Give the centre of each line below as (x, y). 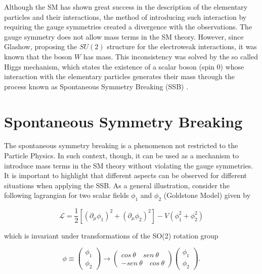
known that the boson (38, 56)
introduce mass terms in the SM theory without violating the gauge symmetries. (129, 165)
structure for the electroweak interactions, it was (182, 46)
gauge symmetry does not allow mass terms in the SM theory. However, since (124, 36)
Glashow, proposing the (41, 46)
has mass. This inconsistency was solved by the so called (170, 56)
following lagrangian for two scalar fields (67, 195)
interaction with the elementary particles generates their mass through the (119, 76)
